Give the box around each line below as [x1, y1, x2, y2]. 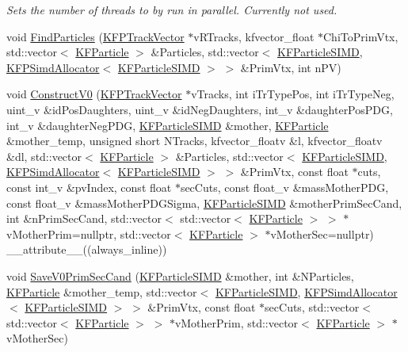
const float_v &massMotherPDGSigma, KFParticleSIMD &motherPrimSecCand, [6, 194, 402, 211]
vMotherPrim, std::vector [174, 314, 299, 331]
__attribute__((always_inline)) [6, 241, 167, 258]
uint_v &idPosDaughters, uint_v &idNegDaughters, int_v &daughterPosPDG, [6, 101, 393, 117]
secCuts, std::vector [265, 299, 360, 316]
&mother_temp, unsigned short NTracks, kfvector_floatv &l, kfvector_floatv [6, 132, 383, 149]
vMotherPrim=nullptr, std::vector [6, 225, 171, 242]
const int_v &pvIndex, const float [6, 178, 172, 195]
